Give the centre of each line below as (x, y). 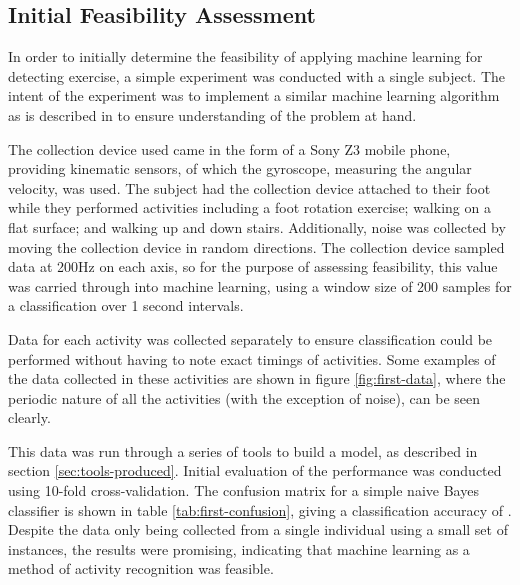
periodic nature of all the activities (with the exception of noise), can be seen (244, 397)
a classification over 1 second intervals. (126, 305)
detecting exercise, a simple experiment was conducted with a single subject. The (257, 75)
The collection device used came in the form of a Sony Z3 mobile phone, (229, 148)
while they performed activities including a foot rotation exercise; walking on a (249, 207)
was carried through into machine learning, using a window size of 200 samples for (260, 285)
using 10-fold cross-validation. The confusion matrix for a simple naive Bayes (243, 490)
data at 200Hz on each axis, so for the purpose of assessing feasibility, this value (253, 266)
